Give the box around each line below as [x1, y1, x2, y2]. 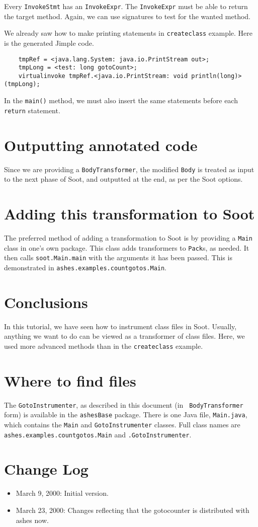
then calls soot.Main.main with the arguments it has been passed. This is [4, 252, 232, 263]
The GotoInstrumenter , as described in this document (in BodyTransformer [4, 399, 243, 410]
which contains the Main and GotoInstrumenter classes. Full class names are [4, 419, 240, 429]
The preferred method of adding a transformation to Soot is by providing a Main [4, 232, 252, 243]
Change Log [4, 459, 89, 479]
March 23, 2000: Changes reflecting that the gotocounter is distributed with [16, 505, 249, 515]
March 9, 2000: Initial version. [16, 488, 109, 498]
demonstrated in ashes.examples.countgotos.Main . [4, 262, 167, 272]
